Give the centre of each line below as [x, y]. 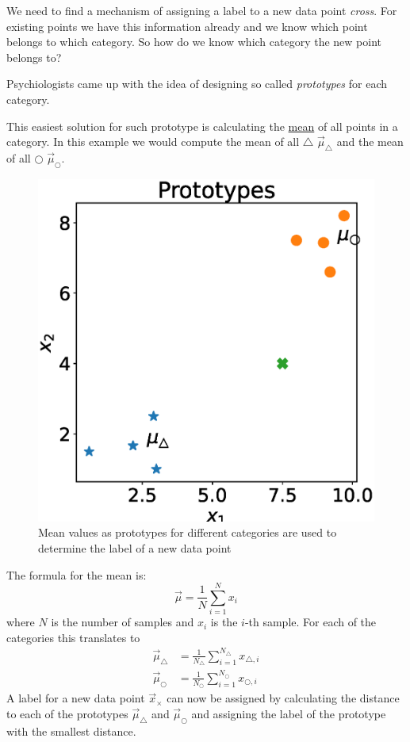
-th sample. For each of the [310, 622]
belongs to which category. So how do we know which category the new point [194, 42]
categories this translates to [73, 637]
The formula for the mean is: [77, 574]
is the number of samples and [123, 622]
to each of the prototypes [67, 713]
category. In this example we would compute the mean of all [153, 142]
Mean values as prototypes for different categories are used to [188, 532]
